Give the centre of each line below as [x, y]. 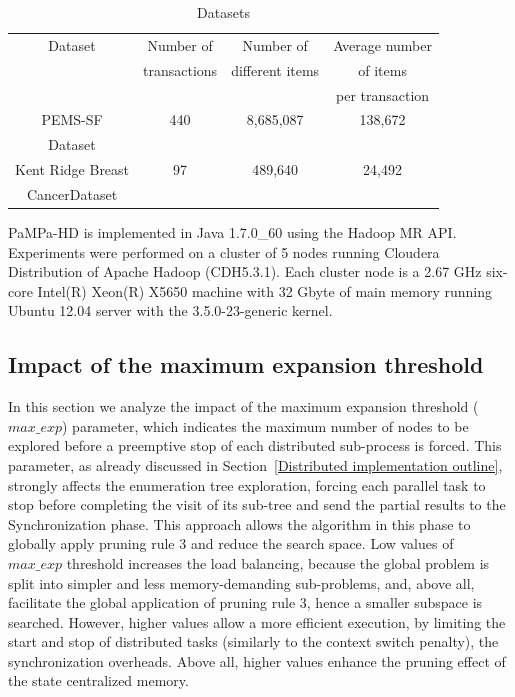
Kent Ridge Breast [72, 169]
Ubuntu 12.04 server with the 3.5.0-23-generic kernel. [170, 310]
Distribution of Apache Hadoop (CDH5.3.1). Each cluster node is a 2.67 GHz [245, 271]
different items [275, 69]
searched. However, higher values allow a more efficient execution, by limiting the [257, 621]
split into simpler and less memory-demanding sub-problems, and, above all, [241, 582]
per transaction [383, 94]
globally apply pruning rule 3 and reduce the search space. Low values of [231, 543]
